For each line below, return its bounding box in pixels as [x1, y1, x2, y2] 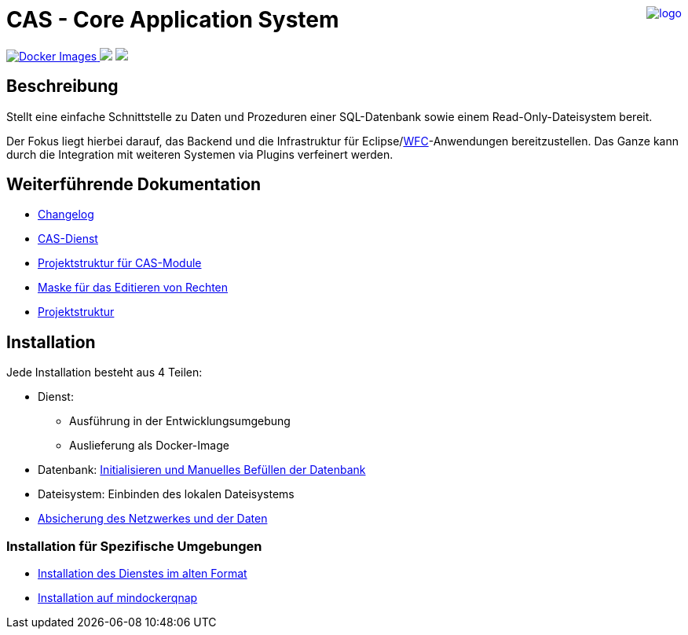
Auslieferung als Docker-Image [69, 439, 229, 453]
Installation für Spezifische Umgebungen [6, 538, 262, 554]
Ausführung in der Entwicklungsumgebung [69, 414, 291, 428]
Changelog [38, 207, 94, 222]
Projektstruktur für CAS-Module [38, 256, 202, 270]
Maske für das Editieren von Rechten [38, 281, 229, 295]
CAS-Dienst [38, 232, 98, 246]
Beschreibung [6, 76, 119, 97]
